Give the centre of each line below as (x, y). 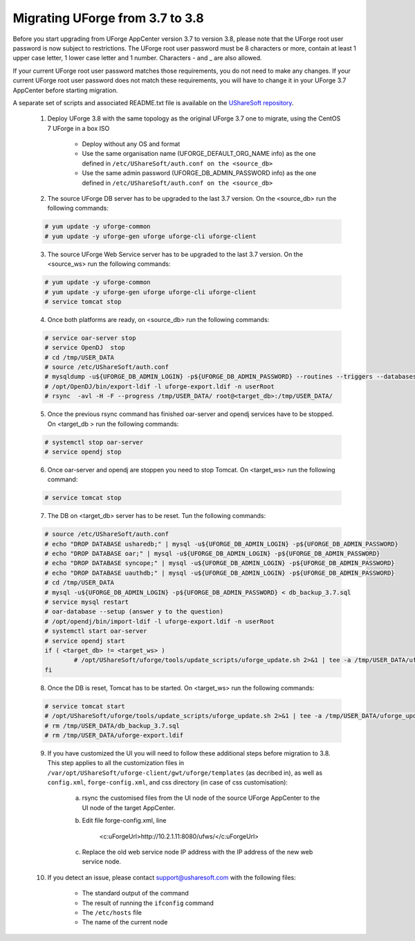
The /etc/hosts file (112, 912)
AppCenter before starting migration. (65, 90)
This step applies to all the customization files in (116, 763)
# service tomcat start (85, 706)
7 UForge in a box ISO (79, 128)
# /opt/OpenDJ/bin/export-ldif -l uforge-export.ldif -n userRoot (159, 386)
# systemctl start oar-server (96, 631)
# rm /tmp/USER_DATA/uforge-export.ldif (114, 735)
